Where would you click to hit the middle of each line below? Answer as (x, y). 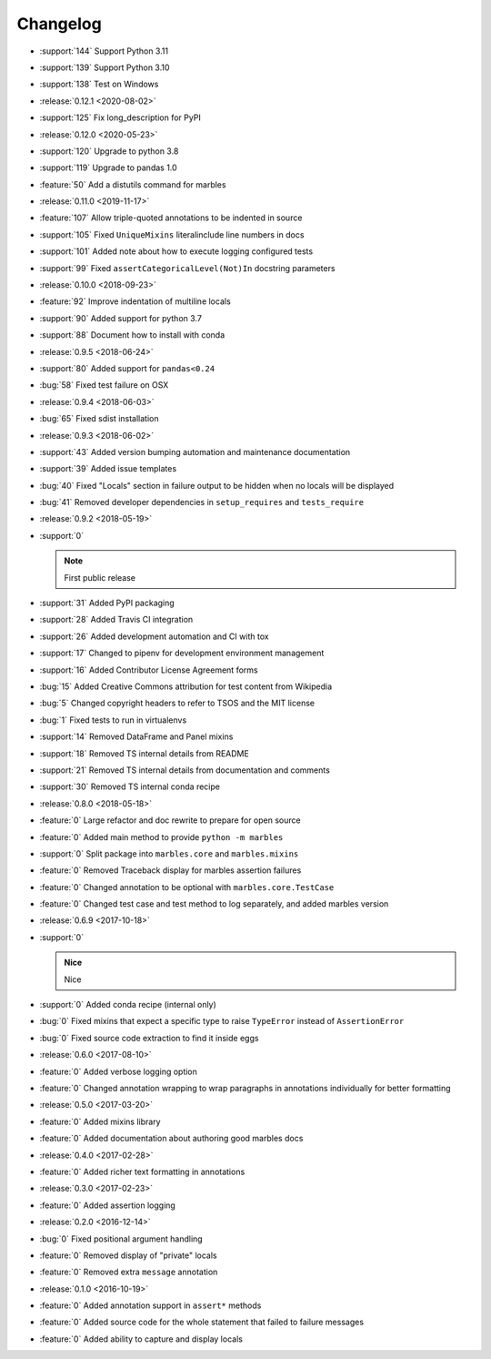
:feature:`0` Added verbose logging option (118, 1071)
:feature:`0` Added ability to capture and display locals (141, 1339)
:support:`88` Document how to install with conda (132, 335)
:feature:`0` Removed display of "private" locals (128, 1255)
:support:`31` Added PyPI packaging (107, 603)
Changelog (59, 24)
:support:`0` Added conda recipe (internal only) (128, 1005)
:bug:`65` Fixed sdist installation (99, 419)
